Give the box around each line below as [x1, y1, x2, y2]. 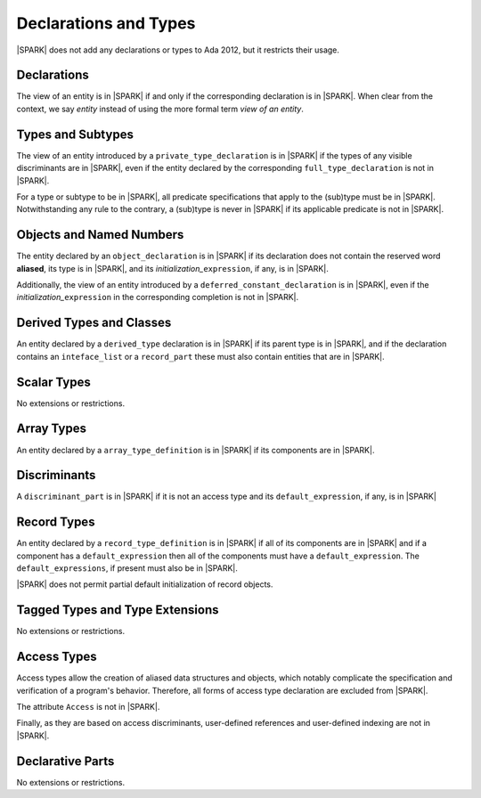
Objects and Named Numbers [16, 227, 184, 242]
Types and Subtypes [16, 126, 134, 142]
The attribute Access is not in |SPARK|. [16, 702, 160, 712]
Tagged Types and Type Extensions [16, 602, 219, 618]
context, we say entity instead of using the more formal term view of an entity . [16, 103, 305, 114]
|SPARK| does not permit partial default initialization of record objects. [16, 579, 273, 590]
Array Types [16, 421, 86, 436]
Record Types [16, 515, 95, 530]
